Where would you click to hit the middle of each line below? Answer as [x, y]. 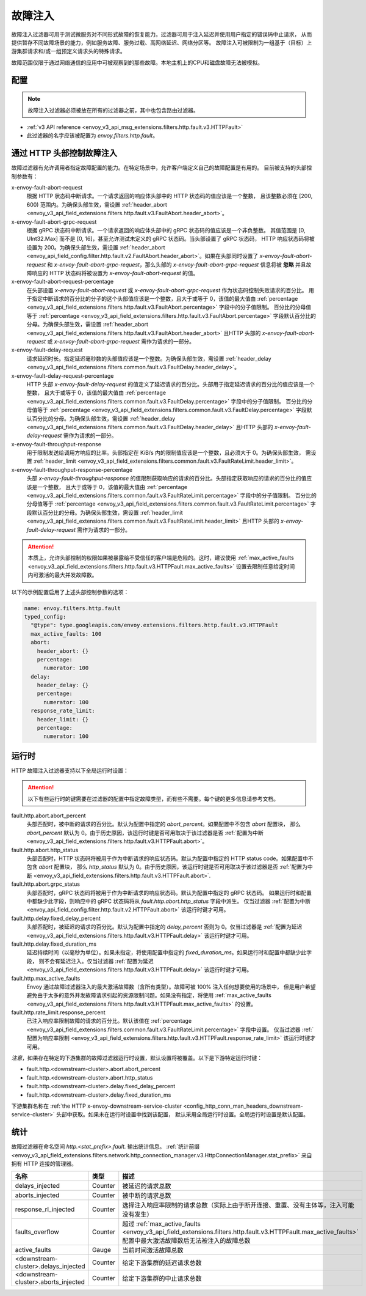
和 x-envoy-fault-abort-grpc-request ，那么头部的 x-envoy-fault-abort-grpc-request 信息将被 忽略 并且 [176, 264]
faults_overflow [37, 1232]
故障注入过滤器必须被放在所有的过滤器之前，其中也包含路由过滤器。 [113, 110]
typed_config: [45, 617]
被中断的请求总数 [147, 1196]
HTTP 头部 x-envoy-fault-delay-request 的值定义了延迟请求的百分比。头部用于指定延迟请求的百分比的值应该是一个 [170, 384]
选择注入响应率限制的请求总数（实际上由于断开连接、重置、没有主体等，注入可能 [238, 1206]
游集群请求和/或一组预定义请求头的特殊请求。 [69, 51]
